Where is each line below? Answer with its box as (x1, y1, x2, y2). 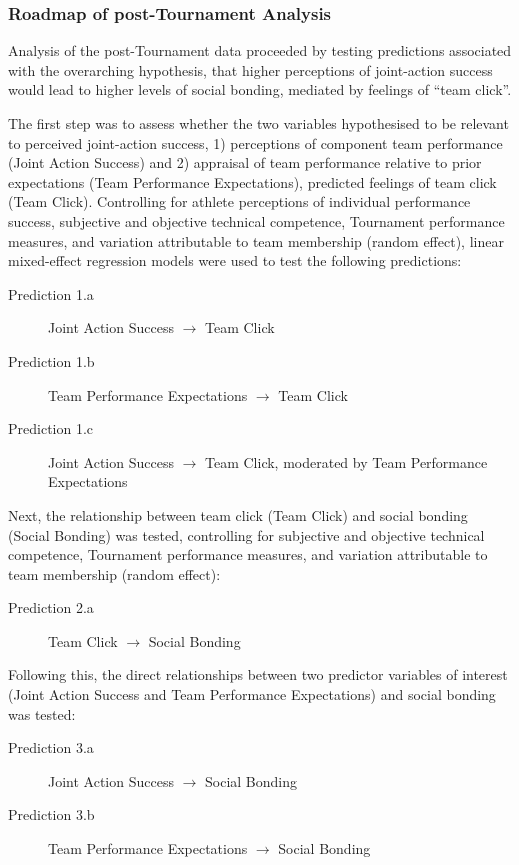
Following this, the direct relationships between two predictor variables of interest (8, 664, 508, 685)
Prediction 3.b (8, 804, 95, 825)
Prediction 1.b (8, 350, 95, 371)
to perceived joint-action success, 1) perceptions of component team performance (8, 132, 503, 153)
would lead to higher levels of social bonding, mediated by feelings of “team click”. (8, 79, 512, 100)
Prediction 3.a (8, 737, 94, 758)
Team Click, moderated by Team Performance (205, 451, 488, 472)
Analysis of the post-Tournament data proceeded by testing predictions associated (8, 40, 512, 61)
